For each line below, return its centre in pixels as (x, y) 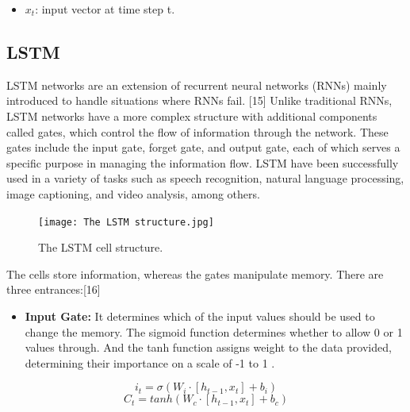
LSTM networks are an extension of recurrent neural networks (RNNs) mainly (197, 85)
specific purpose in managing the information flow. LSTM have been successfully (203, 162)
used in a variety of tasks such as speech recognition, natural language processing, (205, 178)
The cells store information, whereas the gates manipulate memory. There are (195, 273)
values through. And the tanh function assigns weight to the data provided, (208, 347)
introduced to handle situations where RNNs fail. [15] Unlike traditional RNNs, (199, 100)
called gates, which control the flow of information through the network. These (197, 131)
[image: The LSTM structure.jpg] (126, 222)
